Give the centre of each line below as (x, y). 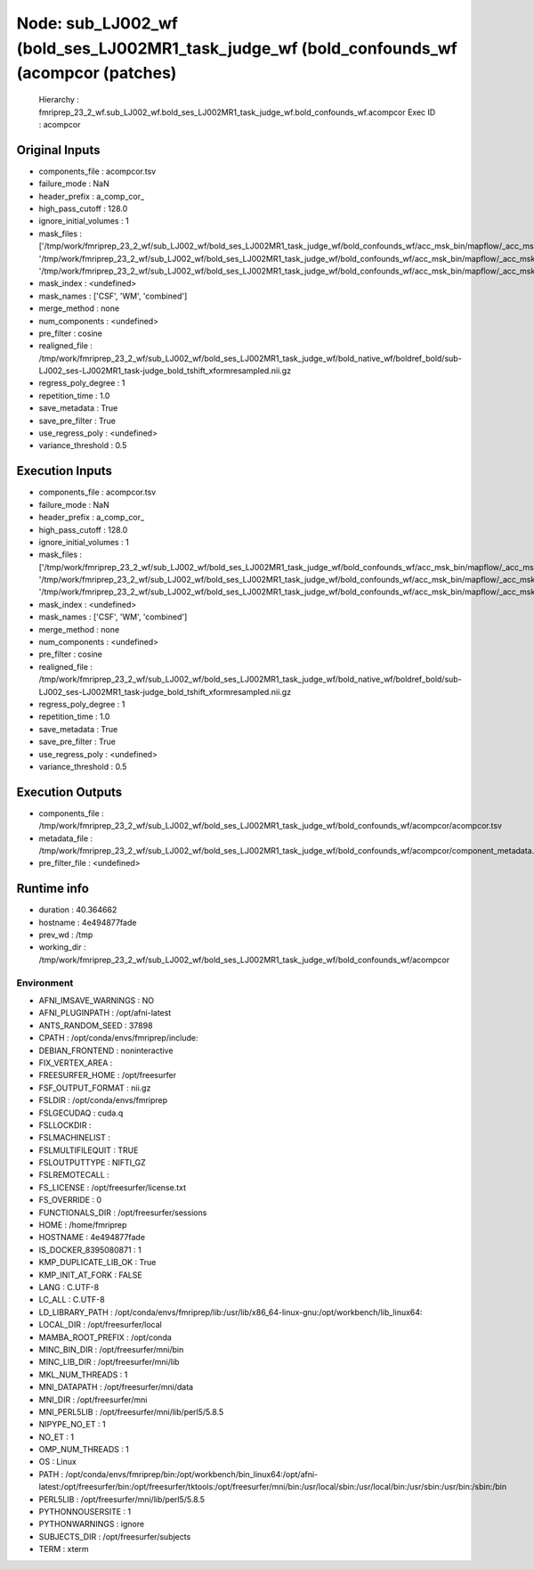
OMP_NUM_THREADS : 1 (84, 1450)
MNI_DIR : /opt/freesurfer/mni (93, 1400)
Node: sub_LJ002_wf (97, 23)
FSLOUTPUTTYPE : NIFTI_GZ (92, 1163)
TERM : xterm (64, 1549)
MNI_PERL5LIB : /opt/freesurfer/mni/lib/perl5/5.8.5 (131, 1411)
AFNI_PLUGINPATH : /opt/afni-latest (105, 1013)
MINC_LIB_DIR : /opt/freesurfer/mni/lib (109, 1362)
